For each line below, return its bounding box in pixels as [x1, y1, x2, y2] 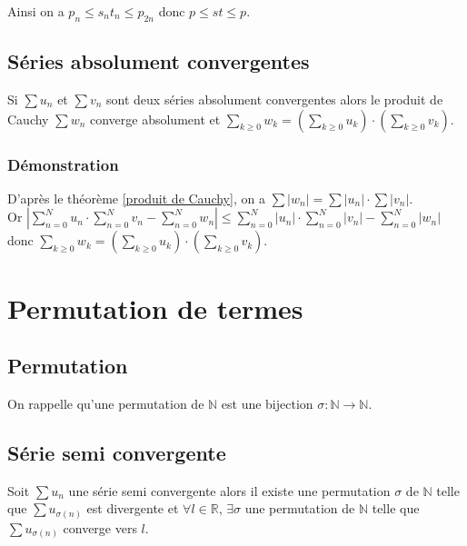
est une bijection [221, 393, 313, 412]
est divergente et [86, 499, 179, 518]
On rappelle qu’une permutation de [7, 393, 204, 412]
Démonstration [7, 153, 119, 175]
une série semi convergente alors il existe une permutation [68, 481, 391, 500]
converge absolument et [89, 109, 221, 128]
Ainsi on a [7, 2, 65, 20]
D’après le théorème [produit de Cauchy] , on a [7, 188, 265, 207]
